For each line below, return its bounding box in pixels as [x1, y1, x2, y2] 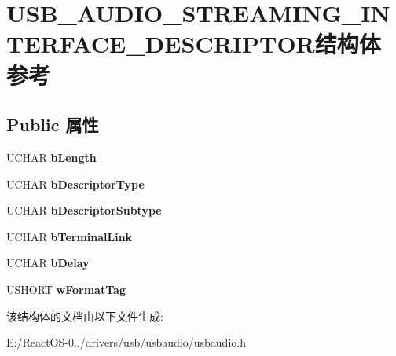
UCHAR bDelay [6, 255, 90, 271]
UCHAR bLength [6, 149, 97, 165]
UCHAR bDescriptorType [6, 175, 145, 192]
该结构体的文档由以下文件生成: [6, 307, 163, 324]
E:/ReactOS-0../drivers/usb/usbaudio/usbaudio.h [6, 334, 246, 350]
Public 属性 [6, 112, 99, 137]
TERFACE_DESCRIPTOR [6, 28, 315, 60]
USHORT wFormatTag [6, 281, 126, 297]
